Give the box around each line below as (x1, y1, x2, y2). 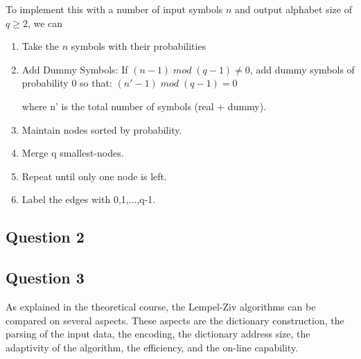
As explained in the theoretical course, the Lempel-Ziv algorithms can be (6, 299, 316, 313)
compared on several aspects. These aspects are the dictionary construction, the (6, 313, 344, 327)
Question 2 (6, 226, 85, 247)
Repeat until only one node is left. (21, 168, 167, 183)
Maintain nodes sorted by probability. (21, 122, 182, 137)
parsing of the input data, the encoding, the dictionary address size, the (6, 326, 310, 341)
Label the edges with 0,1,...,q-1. (21, 192, 156, 207)
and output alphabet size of (235, 2, 352, 16)
